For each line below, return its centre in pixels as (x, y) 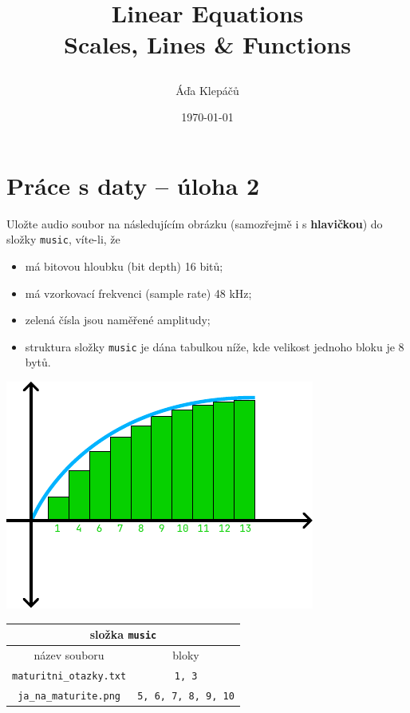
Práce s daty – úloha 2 (133, 185)
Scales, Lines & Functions (207, 44)
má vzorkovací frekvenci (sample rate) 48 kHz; (138, 293)
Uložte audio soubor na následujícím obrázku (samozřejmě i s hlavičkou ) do (195, 223)
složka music (123, 634)
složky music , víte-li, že (63, 239)
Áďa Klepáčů (207, 90)
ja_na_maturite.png (69, 696)
